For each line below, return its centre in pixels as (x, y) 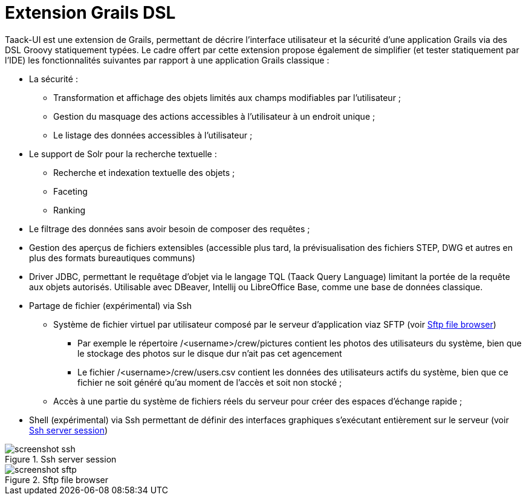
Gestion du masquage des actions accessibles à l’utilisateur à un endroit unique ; (214, 116)
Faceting (70, 191)
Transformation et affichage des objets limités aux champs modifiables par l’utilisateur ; (227, 97)
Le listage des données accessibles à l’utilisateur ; (153, 135)
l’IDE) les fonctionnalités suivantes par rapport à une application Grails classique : (167, 60)
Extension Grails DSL (90, 13)
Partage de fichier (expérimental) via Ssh (111, 305)
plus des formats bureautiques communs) (112, 258)
